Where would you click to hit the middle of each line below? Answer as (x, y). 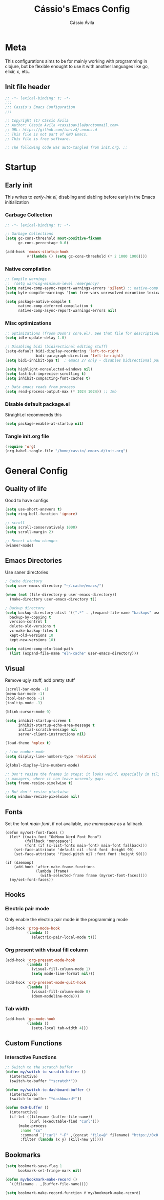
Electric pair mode (27, 909)
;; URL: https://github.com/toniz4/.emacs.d (51, 130)
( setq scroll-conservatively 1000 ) (41, 527)
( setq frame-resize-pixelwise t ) (39, 783)
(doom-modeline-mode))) (55, 996)
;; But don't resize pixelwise (37, 792)
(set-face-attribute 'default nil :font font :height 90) (74, 850)
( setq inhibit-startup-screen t (38, 720)
